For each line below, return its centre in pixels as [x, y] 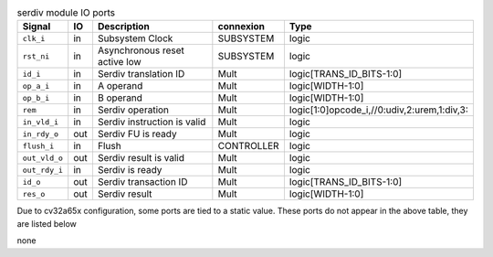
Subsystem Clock [135, 38]
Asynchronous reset [141, 50]
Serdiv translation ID [141, 74]
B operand [120, 98]
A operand [120, 86]
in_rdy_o [41, 134]
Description [123, 27]
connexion [241, 27]
